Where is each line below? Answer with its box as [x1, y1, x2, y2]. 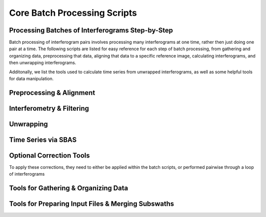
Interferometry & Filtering [9, 104, 89, 113]
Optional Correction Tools [9, 151, 90, 159]
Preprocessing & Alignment [9, 89, 96, 97]
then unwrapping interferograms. [9, 60, 76, 66]
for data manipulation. [9, 76, 54, 82]
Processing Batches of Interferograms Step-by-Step [9, 26, 173, 34]
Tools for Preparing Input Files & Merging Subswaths [9, 200, 174, 208]
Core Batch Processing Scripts [9, 7, 137, 18]
